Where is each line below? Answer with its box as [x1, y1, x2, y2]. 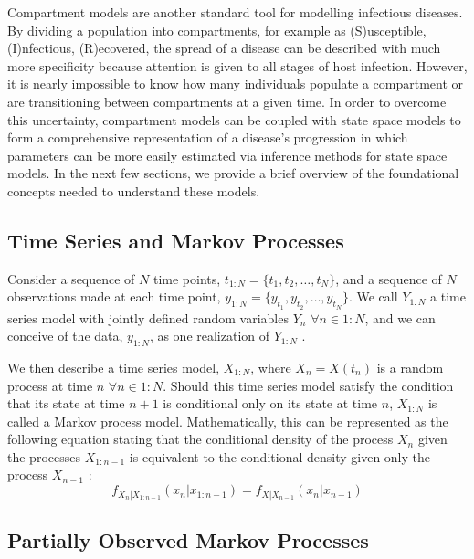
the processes [7, 447, 80, 466]
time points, [153, 269, 221, 288]
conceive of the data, [7, 326, 123, 345]
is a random [376, 357, 444, 376]
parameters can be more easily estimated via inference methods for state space [7, 145, 448, 164]
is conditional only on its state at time [163, 394, 378, 413]
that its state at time [7, 394, 125, 413]
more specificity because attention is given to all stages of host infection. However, [7, 56, 468, 75]
